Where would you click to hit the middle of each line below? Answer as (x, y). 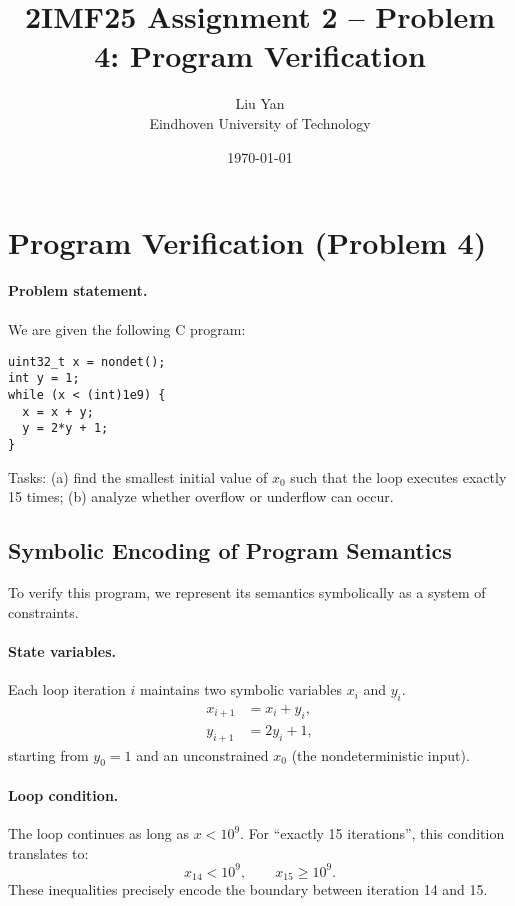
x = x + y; (58, 411)
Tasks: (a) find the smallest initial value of (138, 476)
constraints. (43, 611)
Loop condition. (63, 794)
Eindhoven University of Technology (260, 122)
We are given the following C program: (127, 329)
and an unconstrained (202, 754)
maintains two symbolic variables (240, 689)
